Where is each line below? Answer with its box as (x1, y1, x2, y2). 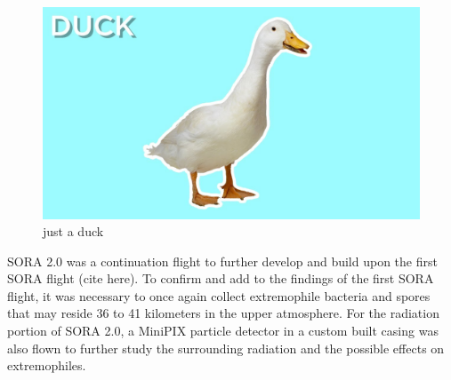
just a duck (43, 222, 104, 241)
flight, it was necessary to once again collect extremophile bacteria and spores (7, 286, 431, 305)
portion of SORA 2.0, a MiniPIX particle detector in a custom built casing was (7, 321, 439, 340)
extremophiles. (7, 356, 86, 375)
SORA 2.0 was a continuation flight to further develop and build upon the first (7, 251, 438, 270)
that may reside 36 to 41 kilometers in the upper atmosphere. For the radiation (7, 304, 439, 322)
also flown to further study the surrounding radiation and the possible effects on (7, 338, 445, 357)
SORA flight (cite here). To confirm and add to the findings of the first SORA (7, 269, 434, 288)
